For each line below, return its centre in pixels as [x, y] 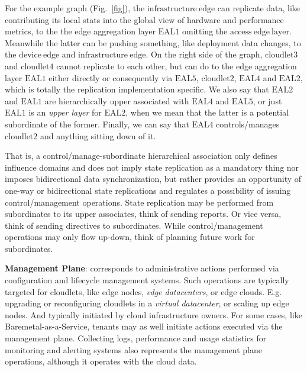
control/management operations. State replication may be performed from [139, 202]
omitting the [205, 31]
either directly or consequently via [111, 77]
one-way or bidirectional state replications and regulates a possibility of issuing [148, 190]
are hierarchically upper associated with [117, 100]
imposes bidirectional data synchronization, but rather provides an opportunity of [153, 179]
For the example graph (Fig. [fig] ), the [75, 8]
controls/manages [248, 124]
